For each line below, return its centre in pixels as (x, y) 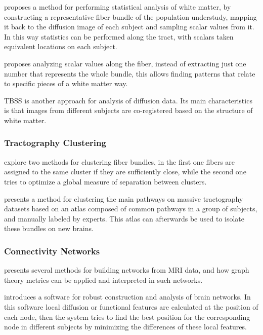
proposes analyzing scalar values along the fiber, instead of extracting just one (125, 63)
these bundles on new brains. (49, 228)
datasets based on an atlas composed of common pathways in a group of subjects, (131, 209)
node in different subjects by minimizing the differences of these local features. (125, 327)
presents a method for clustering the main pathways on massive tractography (124, 198)
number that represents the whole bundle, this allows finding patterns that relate (130, 73)
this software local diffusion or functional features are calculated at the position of (131, 306)
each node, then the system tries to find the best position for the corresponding (127, 317)
